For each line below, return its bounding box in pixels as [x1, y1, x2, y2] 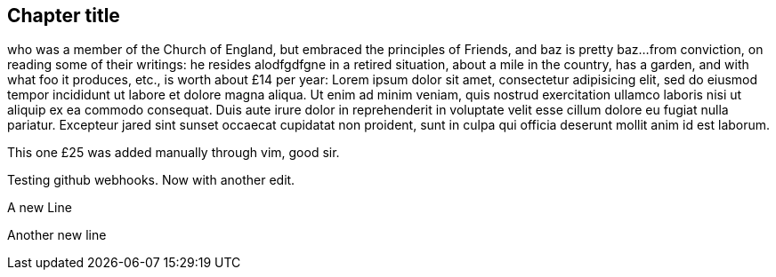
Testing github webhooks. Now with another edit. [7, 172, 295, 188]
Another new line [7, 227, 107, 243]
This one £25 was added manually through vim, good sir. [7, 145, 340, 161]
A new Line [7, 200, 72, 216]
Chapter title [7, 4, 120, 27]
